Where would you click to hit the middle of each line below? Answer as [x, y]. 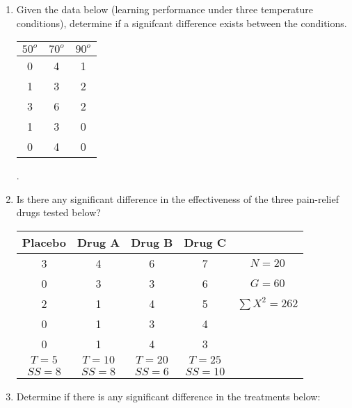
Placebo [44, 242]
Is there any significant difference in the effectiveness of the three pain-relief [177, 198]
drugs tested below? [58, 212]
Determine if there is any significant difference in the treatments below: [168, 396]
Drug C [205, 242]
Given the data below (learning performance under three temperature [165, 9]
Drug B [152, 242]
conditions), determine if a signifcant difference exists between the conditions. [182, 23]
